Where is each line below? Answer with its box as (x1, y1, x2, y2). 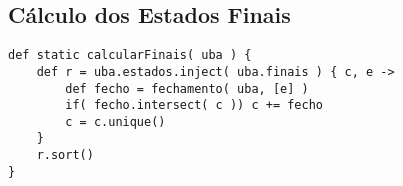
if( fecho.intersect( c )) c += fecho (65, 98, 323, 113)
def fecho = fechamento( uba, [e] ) (65, 81, 309, 96)
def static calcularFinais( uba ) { (8, 48, 252, 63)
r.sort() (36, 148, 94, 163)
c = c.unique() (65, 114, 166, 129)
